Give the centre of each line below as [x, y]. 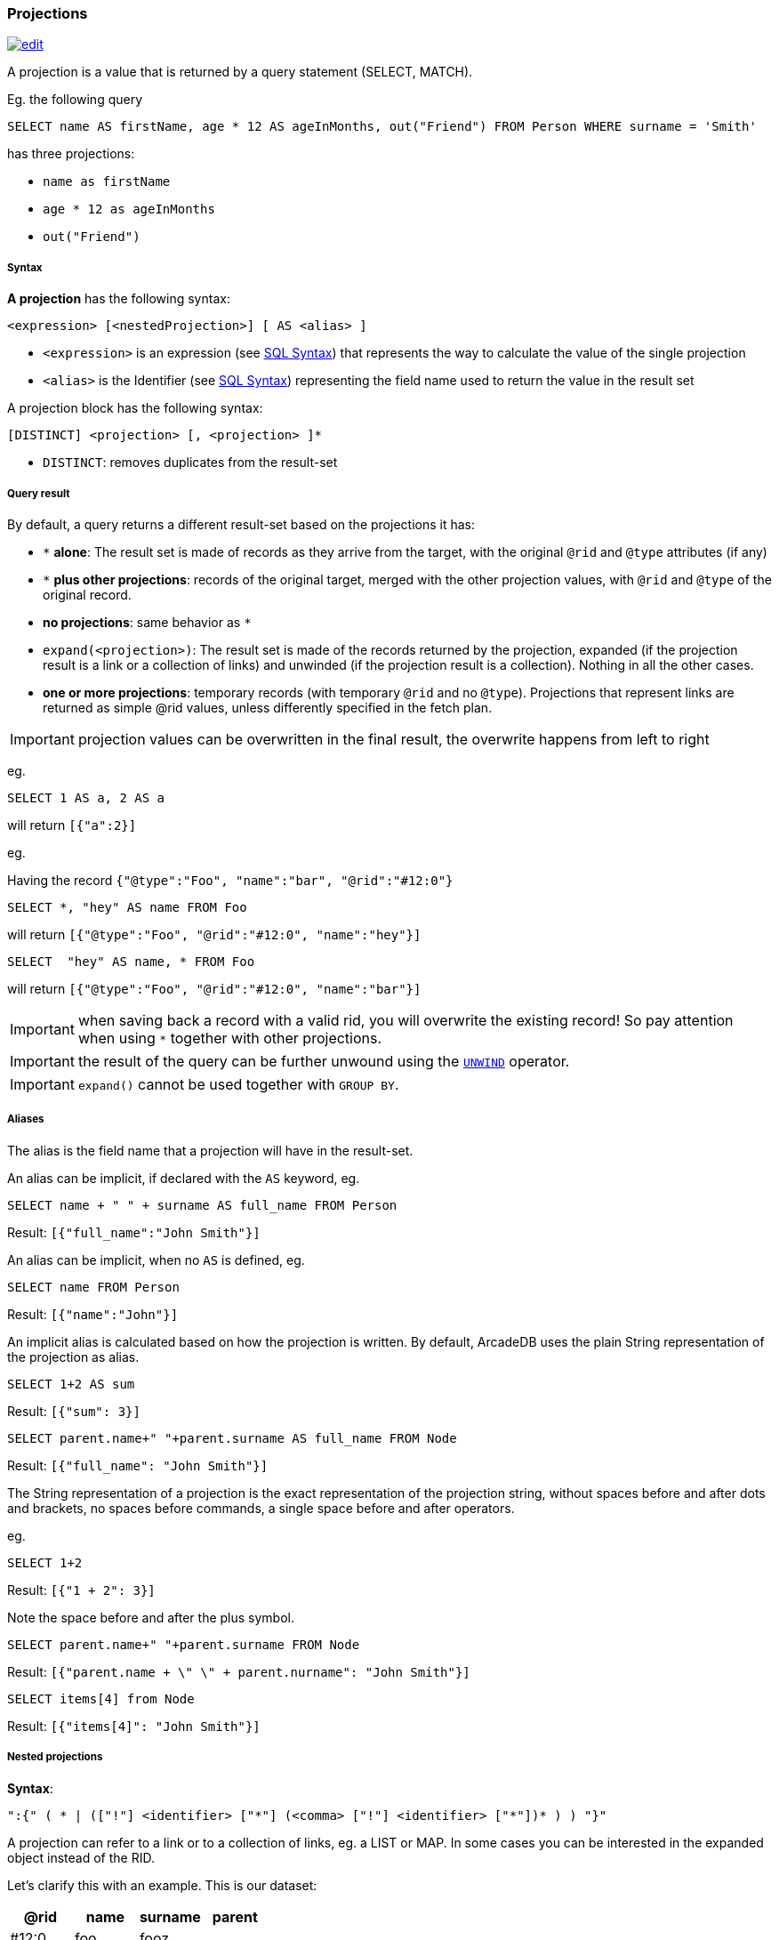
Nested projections [55, 1757]
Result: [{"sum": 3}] [74, 1411]
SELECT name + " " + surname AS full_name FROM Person [202, 1205]
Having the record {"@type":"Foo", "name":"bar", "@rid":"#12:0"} [230, 880]
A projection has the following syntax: [119, 299]
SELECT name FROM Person [93, 1287]
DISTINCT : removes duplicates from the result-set [190, 463]
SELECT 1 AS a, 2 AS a [86, 797]
